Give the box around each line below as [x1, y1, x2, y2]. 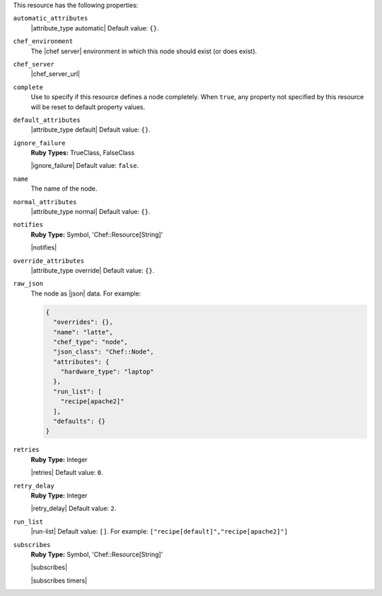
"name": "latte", [53, 328, 113, 336]
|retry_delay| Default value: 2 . [30, 504, 117, 513]
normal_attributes [13, 198, 77, 206]
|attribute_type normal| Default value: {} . [30, 208, 151, 216]
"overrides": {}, [53, 318, 113, 326]
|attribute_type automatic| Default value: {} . [30, 23, 159, 32]
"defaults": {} [53, 417, 106, 425]
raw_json [13, 280, 44, 288]
